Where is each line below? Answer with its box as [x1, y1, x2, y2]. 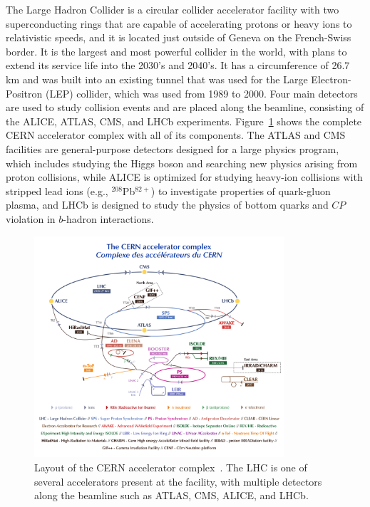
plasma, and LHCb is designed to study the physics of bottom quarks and [6, 197, 329, 212]
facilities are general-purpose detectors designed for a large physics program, [6, 141, 339, 156]
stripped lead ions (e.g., [6, 183, 108, 198]
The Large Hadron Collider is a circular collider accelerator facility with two [6, 2, 339, 16]
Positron [6, 85, 43, 100]
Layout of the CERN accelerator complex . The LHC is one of [34, 459, 307, 474]
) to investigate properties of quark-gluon [150, 183, 331, 198]
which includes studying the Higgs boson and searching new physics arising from [6, 155, 358, 170]
